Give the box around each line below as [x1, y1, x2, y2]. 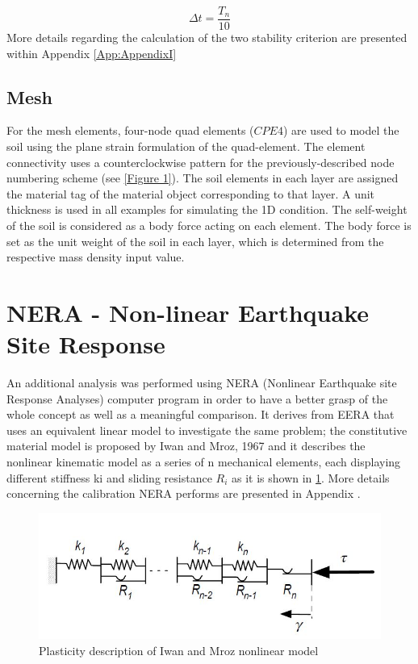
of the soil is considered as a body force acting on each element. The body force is [6, 217, 412, 234]
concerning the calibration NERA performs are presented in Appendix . [6, 485, 361, 502]
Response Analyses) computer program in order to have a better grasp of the [6, 390, 388, 407]
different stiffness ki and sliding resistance [6, 469, 212, 486]
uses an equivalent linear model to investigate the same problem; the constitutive [6, 421, 408, 438]
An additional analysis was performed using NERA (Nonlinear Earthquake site [6, 374, 397, 391]
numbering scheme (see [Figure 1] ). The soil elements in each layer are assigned [6, 169, 399, 186]
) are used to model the [282, 122, 399, 139]
